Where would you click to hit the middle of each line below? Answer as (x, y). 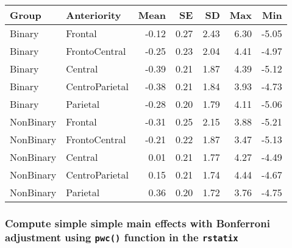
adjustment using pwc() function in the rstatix (122, 237)
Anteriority (94, 15)
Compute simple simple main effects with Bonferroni (137, 223)
